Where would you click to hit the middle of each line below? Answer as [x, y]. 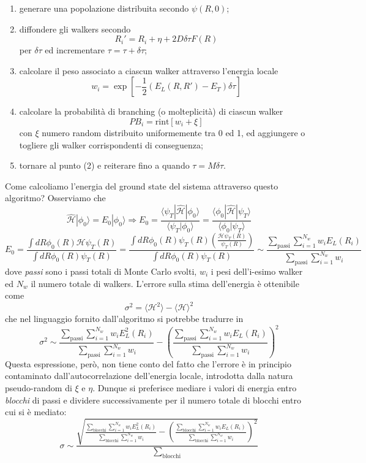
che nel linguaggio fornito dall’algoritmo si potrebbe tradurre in [124, 319]
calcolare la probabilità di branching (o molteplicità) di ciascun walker [151, 111]
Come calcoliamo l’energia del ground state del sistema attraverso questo [142, 186]
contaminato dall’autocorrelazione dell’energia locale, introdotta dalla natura [149, 376]
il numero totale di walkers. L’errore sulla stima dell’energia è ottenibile [165, 283]
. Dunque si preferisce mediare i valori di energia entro [195, 388]
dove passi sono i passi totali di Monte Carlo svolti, [101, 271]
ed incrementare [75, 50]
